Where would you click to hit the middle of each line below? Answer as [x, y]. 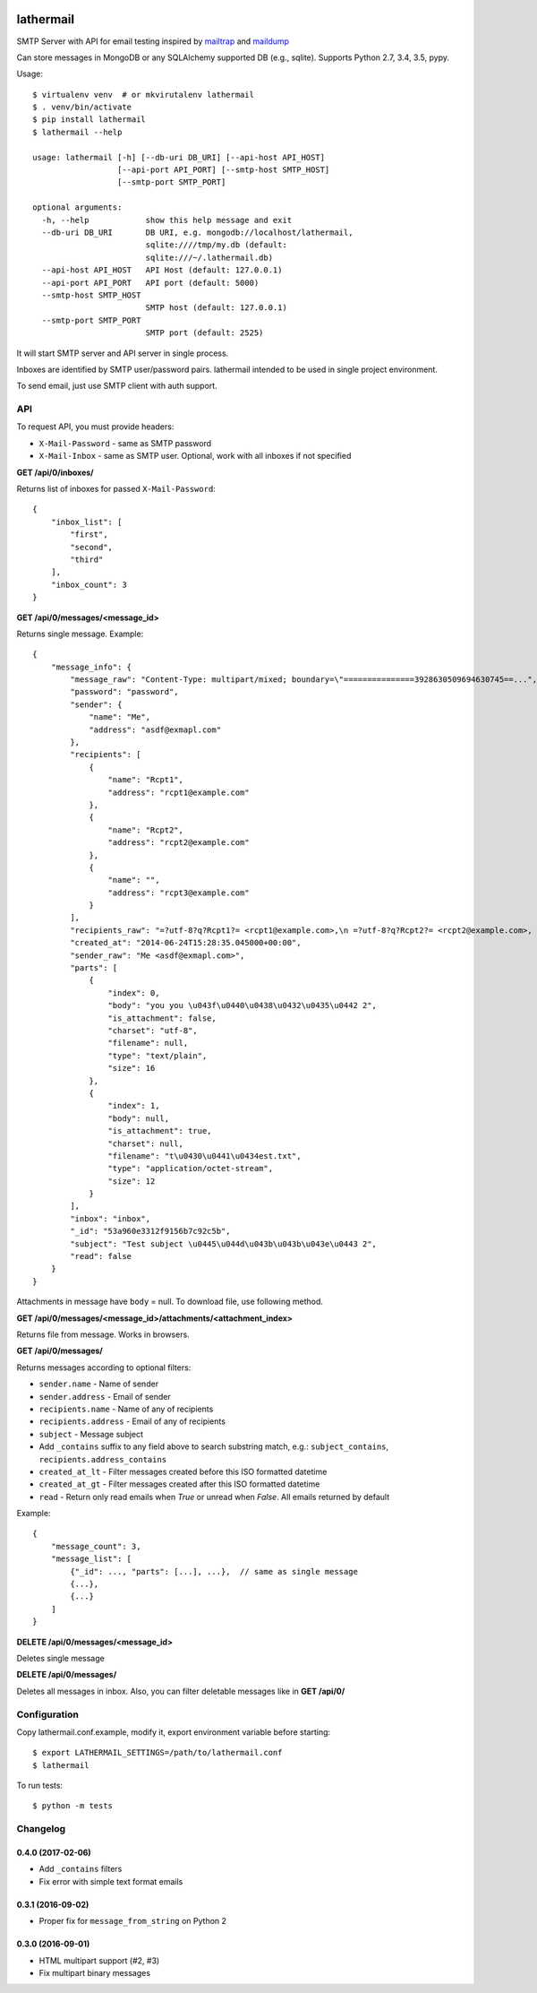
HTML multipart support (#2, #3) [99, 1960]
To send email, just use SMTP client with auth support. [117, 386]
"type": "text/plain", [158, 1056]
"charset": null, [145, 1143]
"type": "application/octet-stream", [190, 1169]
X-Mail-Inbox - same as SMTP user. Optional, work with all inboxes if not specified [195, 456]
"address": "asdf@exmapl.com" [155, 729]
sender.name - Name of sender [99, 1384]
